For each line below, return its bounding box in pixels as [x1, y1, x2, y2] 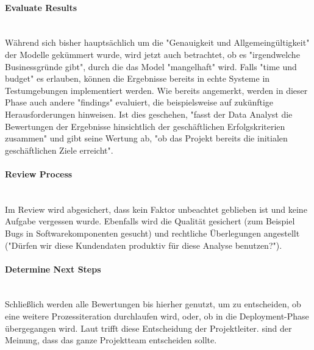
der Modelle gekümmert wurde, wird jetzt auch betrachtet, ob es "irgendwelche [5, 48, 300, 60]
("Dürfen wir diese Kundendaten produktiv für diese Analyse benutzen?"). [5, 238, 282, 251]
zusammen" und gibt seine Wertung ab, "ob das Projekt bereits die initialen [5, 132, 288, 145]
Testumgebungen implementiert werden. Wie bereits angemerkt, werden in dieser [5, 84, 308, 96]
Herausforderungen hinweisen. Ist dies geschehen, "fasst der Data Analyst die [5, 107, 293, 120]
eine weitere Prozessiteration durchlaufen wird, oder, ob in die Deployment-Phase [5, 310, 309, 323]
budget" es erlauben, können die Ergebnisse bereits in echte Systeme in [5, 72, 270, 85]
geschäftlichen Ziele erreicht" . [5, 143, 113, 156]
